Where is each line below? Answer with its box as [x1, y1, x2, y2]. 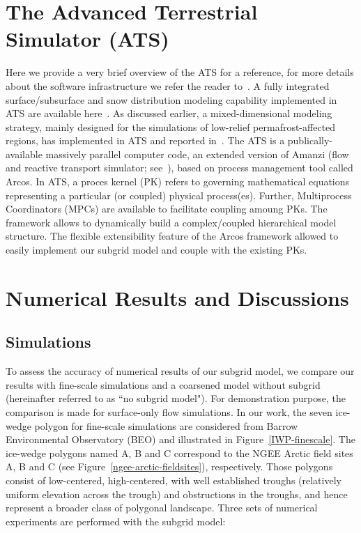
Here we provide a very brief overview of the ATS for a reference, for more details [6, 65, 354, 79]
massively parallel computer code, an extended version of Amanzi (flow [45, 146, 349, 161]
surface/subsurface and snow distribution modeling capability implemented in [6, 92, 337, 107]
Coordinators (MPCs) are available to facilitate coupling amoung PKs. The [6, 201, 328, 216]
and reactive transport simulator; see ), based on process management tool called [6, 160, 353, 175]
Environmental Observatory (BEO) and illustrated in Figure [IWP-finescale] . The [6, 432, 355, 447]
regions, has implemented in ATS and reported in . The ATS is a [6, 133, 285, 148]
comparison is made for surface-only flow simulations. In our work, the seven [6, 404, 332, 419]
